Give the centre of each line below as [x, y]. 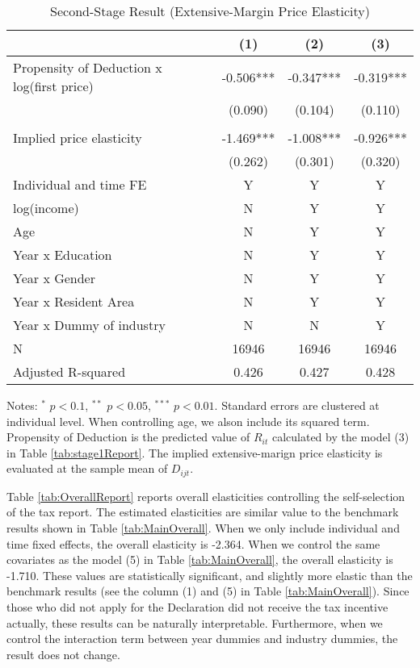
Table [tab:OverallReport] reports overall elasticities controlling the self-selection [206, 496]
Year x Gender [54, 278]
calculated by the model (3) [340, 437]
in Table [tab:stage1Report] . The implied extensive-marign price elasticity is [195, 452]
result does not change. [63, 654]
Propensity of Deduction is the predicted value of [128, 437]
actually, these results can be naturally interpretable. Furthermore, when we [195, 622]
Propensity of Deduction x [88, 67]
